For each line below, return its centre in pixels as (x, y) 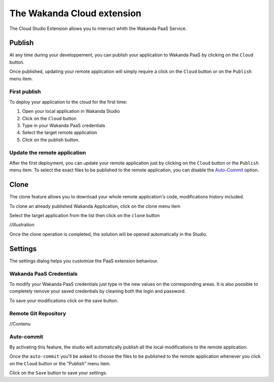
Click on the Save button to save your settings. (58, 373)
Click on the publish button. (51, 139)
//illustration (22, 225)
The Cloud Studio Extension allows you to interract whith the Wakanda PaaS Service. (98, 28)
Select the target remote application (60, 133)
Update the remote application (48, 153)
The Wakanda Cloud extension (75, 13)
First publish (25, 92)
